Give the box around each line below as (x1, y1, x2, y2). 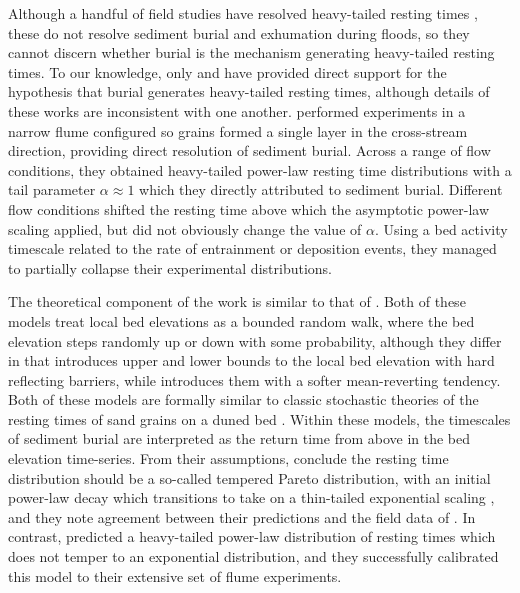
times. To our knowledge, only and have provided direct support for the (8, 61, 447, 82)
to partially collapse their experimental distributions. (8, 257, 332, 278)
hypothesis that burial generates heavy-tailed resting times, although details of (8, 81, 490, 102)
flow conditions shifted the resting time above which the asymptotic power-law (8, 198, 490, 219)
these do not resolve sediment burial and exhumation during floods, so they (8, 22, 470, 43)
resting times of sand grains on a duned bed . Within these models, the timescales (8, 408, 511, 429)
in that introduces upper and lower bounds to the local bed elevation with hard (8, 350, 495, 371)
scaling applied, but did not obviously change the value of (8, 218, 362, 239)
